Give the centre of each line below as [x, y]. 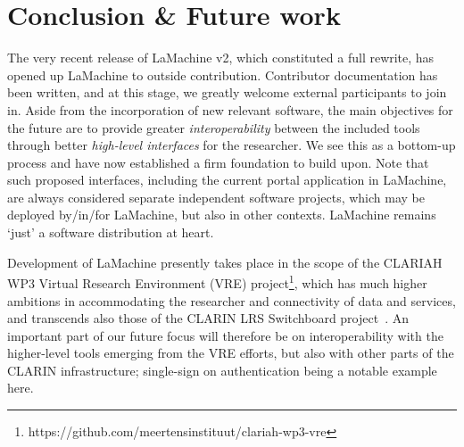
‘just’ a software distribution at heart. [111, 232]
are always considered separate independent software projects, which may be [216, 197]
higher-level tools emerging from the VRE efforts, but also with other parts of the [231, 353]
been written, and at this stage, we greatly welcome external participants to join [227, 92]
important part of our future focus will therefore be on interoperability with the [225, 335]
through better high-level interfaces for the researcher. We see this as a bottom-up [232, 145]
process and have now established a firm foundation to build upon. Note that [218, 162]
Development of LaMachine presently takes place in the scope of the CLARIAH [225, 262]
